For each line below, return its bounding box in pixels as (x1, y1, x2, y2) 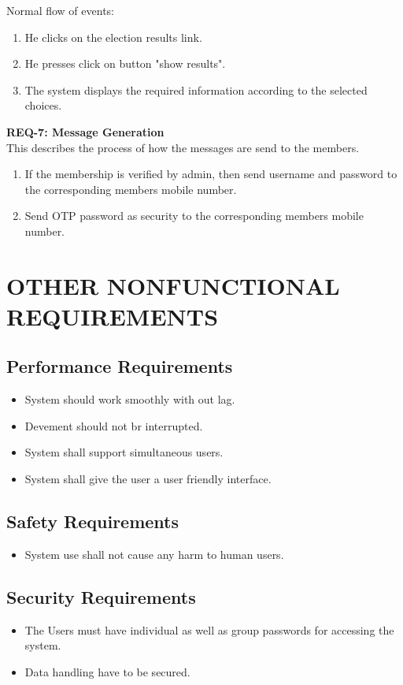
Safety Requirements (6, 509, 179, 534)
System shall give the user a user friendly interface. (24, 471, 272, 487)
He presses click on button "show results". (24, 55, 226, 72)
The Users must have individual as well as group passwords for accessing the (24, 621, 394, 638)
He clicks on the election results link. (24, 28, 202, 45)
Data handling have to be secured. (24, 663, 190, 679)
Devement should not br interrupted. (24, 417, 203, 434)
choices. (24, 97, 62, 114)
